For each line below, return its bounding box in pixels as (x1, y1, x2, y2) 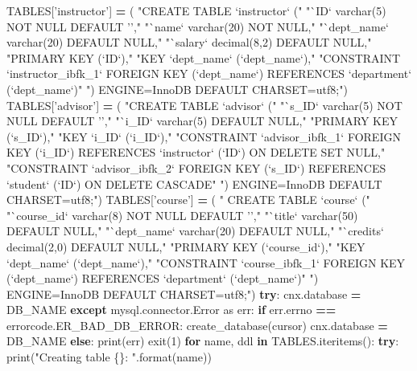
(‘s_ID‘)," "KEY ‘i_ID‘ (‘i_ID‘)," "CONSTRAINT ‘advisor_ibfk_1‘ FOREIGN (6, 128, 401, 145)
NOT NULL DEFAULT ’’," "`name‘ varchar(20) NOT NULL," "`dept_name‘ (6, 18, 389, 35)
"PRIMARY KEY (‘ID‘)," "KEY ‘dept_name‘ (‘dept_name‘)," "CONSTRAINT (6, 49, 401, 66)
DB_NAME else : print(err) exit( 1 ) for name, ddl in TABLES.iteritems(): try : (6, 332, 399, 349)
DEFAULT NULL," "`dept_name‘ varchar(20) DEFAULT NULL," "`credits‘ (6, 222, 384, 239)
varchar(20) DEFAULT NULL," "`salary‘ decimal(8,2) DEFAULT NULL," (6, 34, 372, 51)
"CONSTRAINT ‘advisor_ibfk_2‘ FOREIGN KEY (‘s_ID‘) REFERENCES (6, 159, 386, 176)
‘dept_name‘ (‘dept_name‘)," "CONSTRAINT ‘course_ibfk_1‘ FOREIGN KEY (6, 254, 406, 271)
